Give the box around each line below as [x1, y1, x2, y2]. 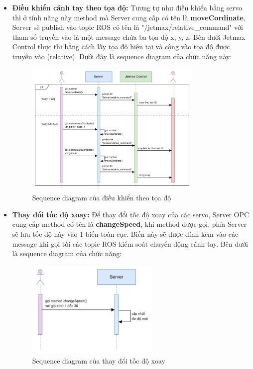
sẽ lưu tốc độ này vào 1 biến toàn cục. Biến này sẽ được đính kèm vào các [12, 228, 239, 239]
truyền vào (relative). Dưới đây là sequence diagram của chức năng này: [12, 51, 232, 61]
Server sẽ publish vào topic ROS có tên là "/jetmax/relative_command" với [12, 22, 243, 32]
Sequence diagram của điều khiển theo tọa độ [32, 192, 171, 203]
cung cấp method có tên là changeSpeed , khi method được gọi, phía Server [12, 219, 247, 229]
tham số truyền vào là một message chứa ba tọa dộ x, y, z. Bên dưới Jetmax [12, 31, 246, 42]
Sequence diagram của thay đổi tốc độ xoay [32, 355, 165, 366]
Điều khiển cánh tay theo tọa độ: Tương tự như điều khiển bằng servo [12, 2, 243, 12]
